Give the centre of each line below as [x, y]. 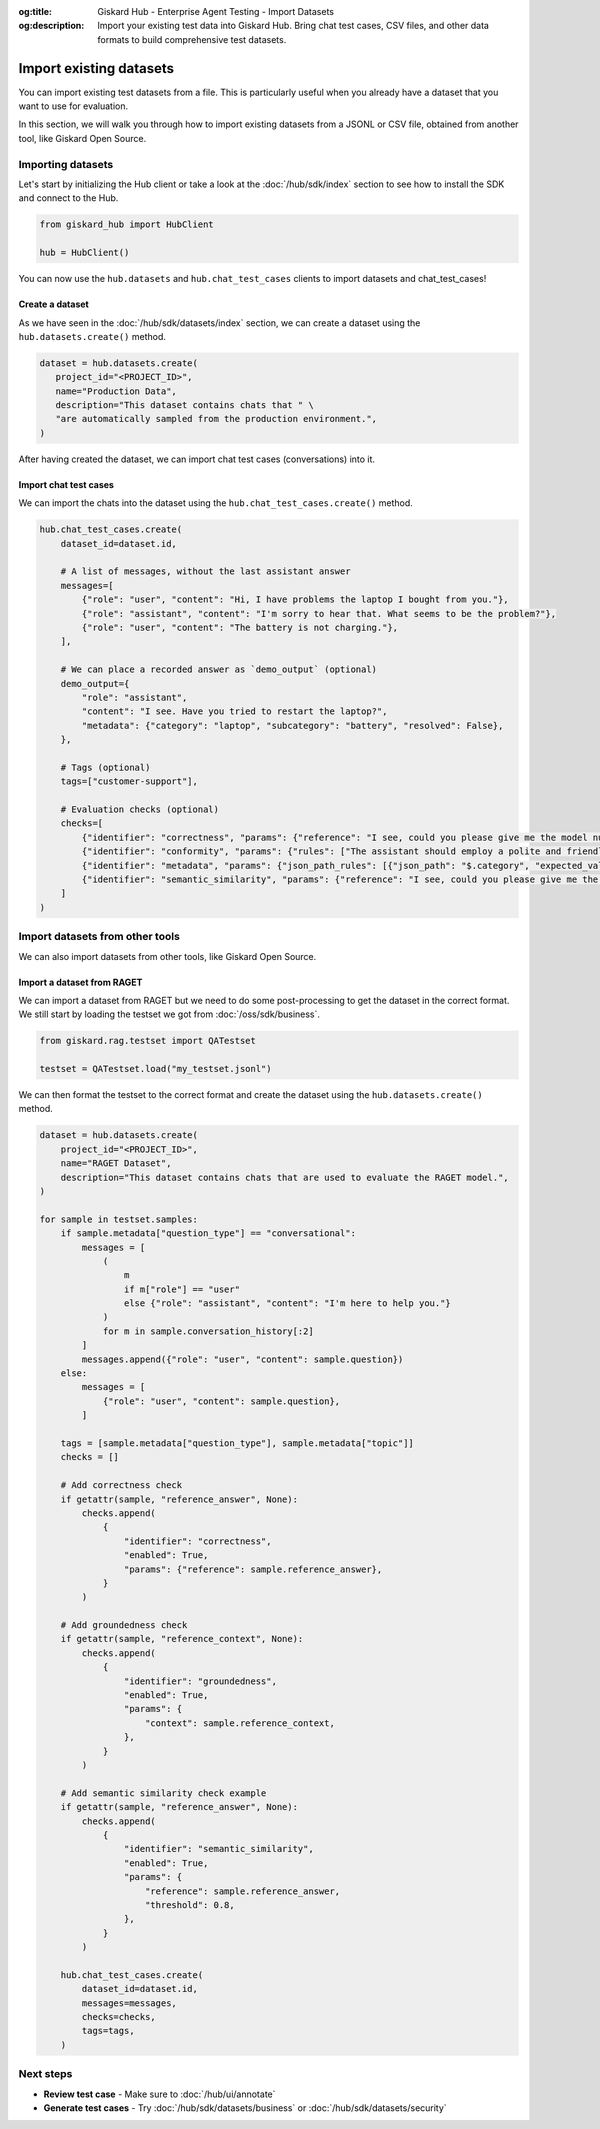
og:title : [35, 11]
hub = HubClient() [84, 253]
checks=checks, [119, 2017]
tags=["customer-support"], [129, 781]
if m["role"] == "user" [181, 1289]
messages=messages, [129, 2003]
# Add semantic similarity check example [163, 1793]
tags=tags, [108, 2031]
